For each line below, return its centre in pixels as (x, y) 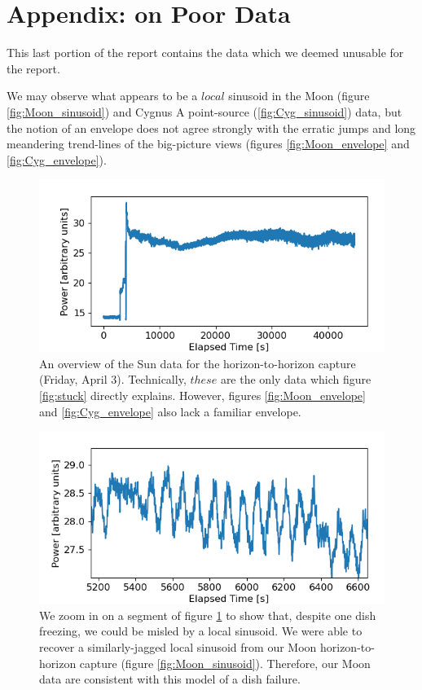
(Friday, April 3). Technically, (113, 379)
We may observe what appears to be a (102, 96)
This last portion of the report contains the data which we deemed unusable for (205, 53)
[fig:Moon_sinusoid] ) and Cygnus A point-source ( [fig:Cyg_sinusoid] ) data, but (204, 111)
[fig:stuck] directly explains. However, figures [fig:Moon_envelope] (202, 396)
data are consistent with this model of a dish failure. (170, 679)
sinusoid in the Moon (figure (299, 96)
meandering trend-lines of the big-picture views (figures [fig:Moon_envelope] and (208, 144)
